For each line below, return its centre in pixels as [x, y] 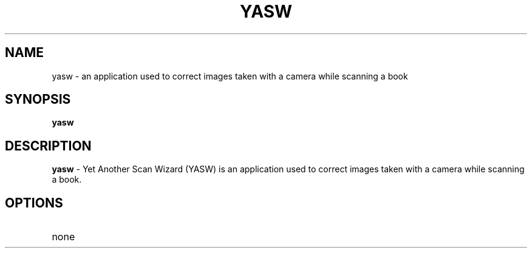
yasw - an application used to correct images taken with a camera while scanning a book [230, 76]
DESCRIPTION [48, 146]
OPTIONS [34, 203]
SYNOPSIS [38, 100]
